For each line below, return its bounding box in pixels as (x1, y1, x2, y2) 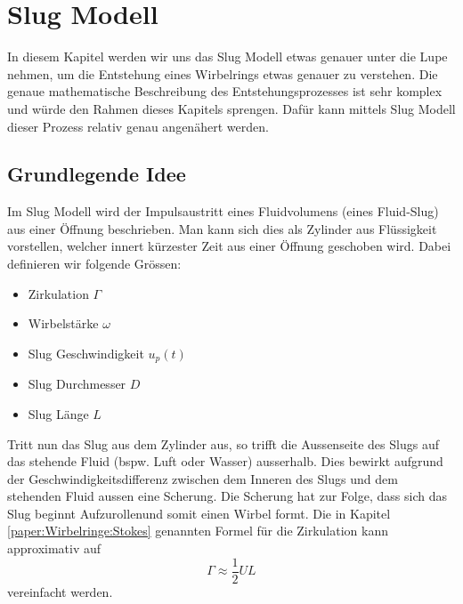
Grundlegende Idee (7, 160, 186, 188)
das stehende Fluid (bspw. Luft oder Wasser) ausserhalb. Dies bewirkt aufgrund (7, 452, 443, 471)
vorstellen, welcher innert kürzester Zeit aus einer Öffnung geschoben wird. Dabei (7, 237, 451, 255)
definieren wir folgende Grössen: (7, 254, 182, 273)
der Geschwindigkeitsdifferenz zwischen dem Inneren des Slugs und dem (7, 469, 398, 487)
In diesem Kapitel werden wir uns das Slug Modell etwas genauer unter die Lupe (7, 47, 448, 66)
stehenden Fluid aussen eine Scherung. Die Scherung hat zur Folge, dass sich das (7, 487, 447, 505)
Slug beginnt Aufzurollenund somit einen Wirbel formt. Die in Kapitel (7, 503, 391, 522)
